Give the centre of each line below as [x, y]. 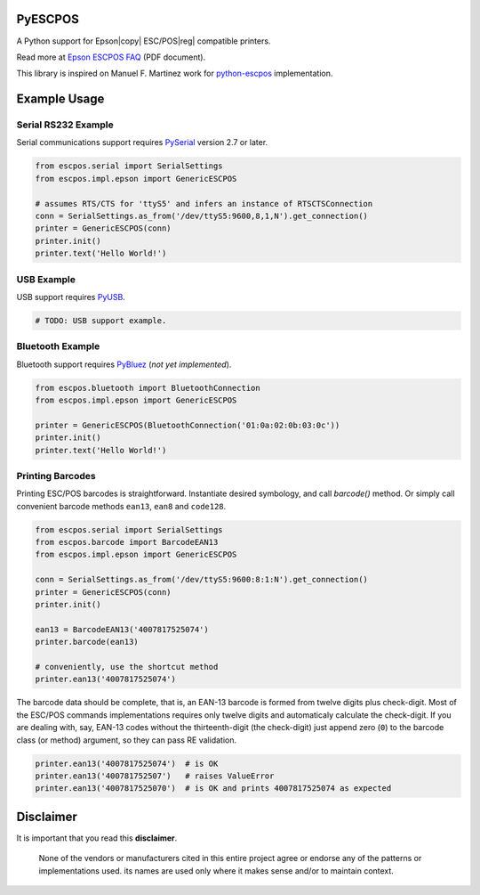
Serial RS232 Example [65, 125]
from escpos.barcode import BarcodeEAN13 [127, 542]
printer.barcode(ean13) [87, 642]
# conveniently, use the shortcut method [127, 667]
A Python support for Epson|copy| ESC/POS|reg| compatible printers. [144, 41]
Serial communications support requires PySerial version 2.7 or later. [142, 142]
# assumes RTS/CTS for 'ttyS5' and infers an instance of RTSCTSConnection [204, 203]
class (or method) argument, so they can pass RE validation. [127, 740]
